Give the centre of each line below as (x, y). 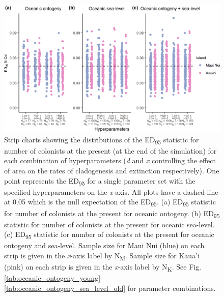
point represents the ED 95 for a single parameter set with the (100, 181)
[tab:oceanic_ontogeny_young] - (53, 278)
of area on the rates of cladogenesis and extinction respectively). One (112, 171)
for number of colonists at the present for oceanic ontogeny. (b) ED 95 (112, 214)
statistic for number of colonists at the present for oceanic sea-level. (109, 224)
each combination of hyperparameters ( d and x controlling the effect (110, 160)
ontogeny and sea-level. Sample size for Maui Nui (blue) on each (104, 245)
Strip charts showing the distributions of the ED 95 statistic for (102, 140)
